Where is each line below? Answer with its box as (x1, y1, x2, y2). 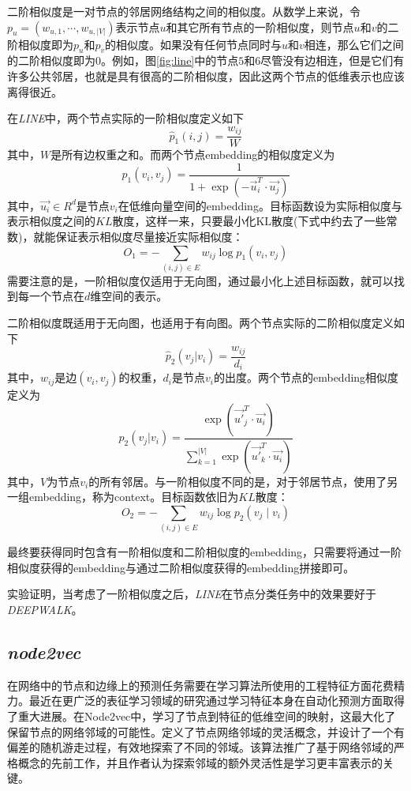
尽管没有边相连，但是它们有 (260, 52, 405, 69)
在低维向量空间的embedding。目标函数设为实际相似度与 (118, 197, 402, 213)
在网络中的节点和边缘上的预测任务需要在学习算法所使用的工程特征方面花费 (7, 676, 394, 693)
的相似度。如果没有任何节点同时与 (105, 36, 282, 52)
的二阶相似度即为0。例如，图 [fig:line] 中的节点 (7, 52, 239, 69)
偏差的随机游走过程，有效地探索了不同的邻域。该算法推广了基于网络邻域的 (7, 739, 394, 755)
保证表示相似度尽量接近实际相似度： (55, 228, 244, 244)
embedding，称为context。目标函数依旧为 (28, 488, 239, 505)
